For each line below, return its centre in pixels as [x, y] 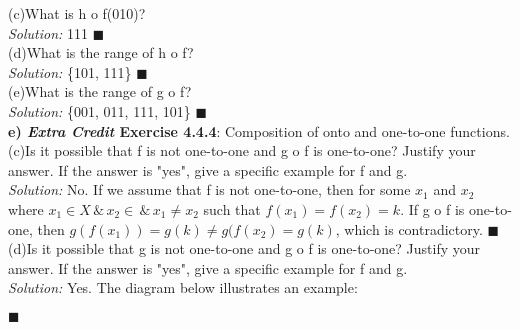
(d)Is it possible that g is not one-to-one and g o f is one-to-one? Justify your [244, 248]
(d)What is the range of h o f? [101, 52]
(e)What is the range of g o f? [100, 91]
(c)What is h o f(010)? [77, 13]
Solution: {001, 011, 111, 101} [99, 110]
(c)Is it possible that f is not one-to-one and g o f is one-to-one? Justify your [242, 150]
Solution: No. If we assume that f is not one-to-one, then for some [209, 189]
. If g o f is [432, 208]
